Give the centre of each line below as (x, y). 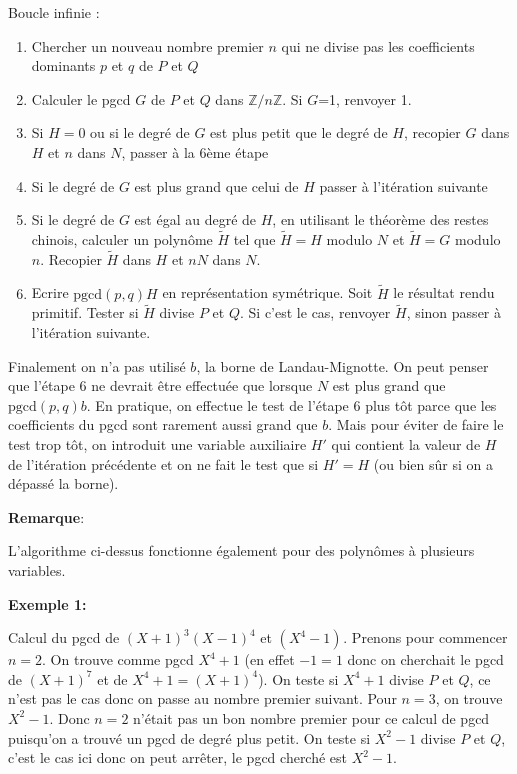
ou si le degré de (140, 132)
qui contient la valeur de (406, 443)
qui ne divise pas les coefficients (378, 45)
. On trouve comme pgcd (118, 659)
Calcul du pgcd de (64, 637)
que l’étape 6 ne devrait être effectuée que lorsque (160, 385)
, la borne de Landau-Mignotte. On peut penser (342, 365)
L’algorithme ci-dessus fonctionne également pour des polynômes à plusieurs (241, 550)
